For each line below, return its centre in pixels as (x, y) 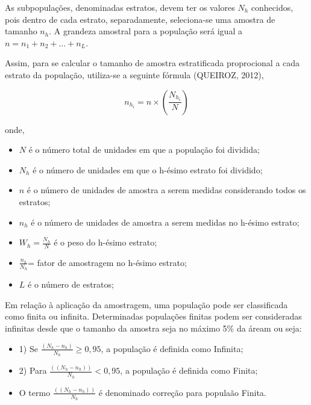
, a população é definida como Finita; (189, 370)
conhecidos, (272, 7)
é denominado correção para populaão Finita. (182, 392)
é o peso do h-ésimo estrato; (105, 242)
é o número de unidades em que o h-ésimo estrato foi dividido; (148, 169)
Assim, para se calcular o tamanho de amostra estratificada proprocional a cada (152, 63)
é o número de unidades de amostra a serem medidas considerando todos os (166, 190)
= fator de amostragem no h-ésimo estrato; (107, 262)
